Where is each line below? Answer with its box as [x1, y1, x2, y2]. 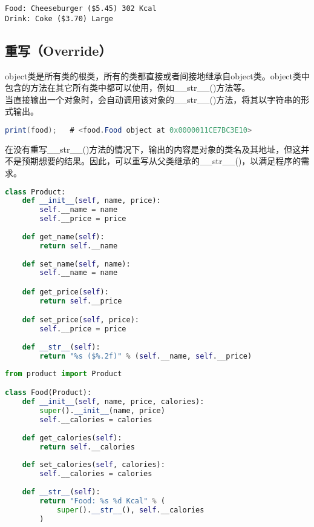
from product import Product [5, 369, 122, 378]
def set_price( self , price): [22, 316, 139, 325]
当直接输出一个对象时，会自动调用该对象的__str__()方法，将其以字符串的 [5, 93, 301, 105]
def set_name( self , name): [22, 259, 131, 268]
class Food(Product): [5, 388, 92, 397]
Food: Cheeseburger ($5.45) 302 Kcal [5, 4, 157, 13]
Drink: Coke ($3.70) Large [5, 14, 113, 23]
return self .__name [39, 241, 118, 250]
